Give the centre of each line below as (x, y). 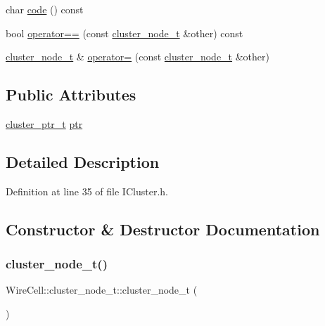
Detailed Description (83, 161)
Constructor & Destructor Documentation (163, 229)
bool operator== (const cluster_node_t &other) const (125, 33)
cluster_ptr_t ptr (44, 123)
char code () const (45, 9)
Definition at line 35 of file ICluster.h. (87, 191)
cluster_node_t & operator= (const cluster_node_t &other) (138, 57)
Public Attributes (71, 94)
